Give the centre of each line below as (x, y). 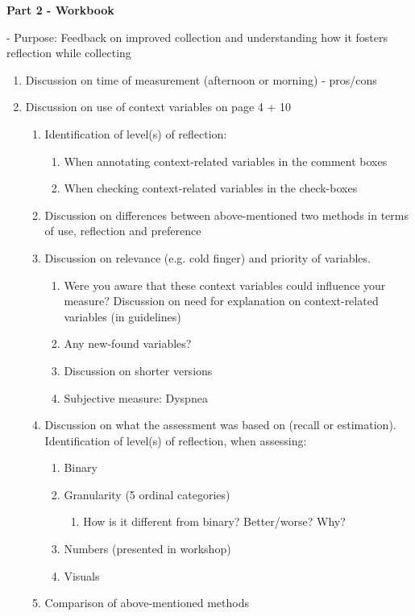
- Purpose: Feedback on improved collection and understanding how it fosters (197, 37)
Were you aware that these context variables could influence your (225, 285)
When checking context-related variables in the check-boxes (211, 188)
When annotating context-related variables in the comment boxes (226, 161)
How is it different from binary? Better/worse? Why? (214, 521)
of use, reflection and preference (123, 231)
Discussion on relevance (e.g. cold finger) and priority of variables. (207, 257)
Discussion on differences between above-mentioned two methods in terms (226, 215)
